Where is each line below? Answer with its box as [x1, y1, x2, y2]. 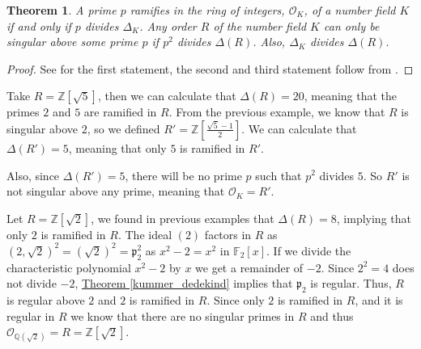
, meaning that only [68, 139, 167, 156]
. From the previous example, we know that [168, 103, 385, 120]
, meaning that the [304, 87, 398, 104]
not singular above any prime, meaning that [6, 183, 225, 200]
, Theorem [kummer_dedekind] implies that [74, 275, 293, 292]
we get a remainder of [195, 259, 304, 275]
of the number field [213, 17, 307, 34]
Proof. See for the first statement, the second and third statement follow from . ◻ [6, 60, 414, 77]
